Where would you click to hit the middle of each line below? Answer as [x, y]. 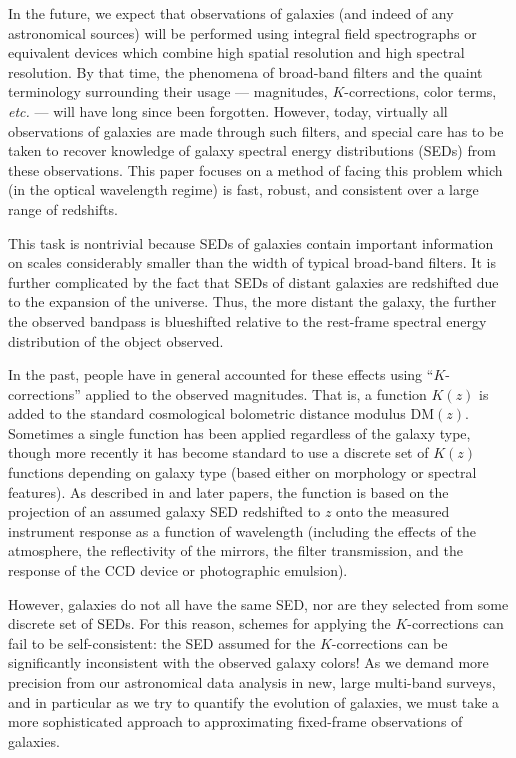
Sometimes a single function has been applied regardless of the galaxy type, [239, 432]
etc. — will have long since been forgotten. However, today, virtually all [228, 110]
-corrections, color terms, [420, 91]
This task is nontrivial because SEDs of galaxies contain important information [251, 242]
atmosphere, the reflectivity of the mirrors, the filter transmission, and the [235, 550]
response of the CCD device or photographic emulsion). [178, 570]
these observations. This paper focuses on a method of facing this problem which [255, 169]
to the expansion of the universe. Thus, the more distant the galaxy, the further [252, 301]
